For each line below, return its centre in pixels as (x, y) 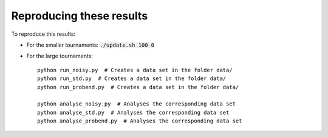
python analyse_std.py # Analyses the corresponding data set (133, 112)
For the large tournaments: (60, 56)
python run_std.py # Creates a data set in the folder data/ (132, 79)
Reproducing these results (80, 16)
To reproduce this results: (43, 34)
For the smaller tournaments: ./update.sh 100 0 (91, 45)
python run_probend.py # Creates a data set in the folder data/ (138, 87)
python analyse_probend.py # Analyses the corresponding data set (140, 121)
